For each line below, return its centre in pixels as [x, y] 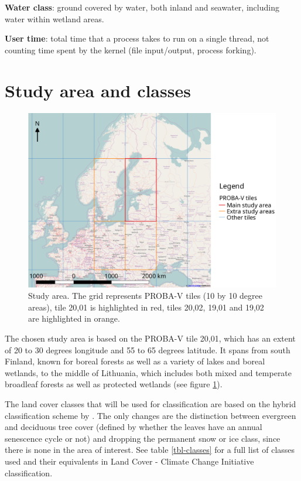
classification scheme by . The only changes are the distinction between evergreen [150, 415]
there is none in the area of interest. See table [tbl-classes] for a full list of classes [150, 450]
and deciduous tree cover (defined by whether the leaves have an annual [134, 427]
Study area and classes [98, 90]
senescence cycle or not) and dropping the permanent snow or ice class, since [143, 438]
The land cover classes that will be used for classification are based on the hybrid [150, 403]
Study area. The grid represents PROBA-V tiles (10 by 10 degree [145, 296]
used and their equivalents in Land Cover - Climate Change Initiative [129, 461]
